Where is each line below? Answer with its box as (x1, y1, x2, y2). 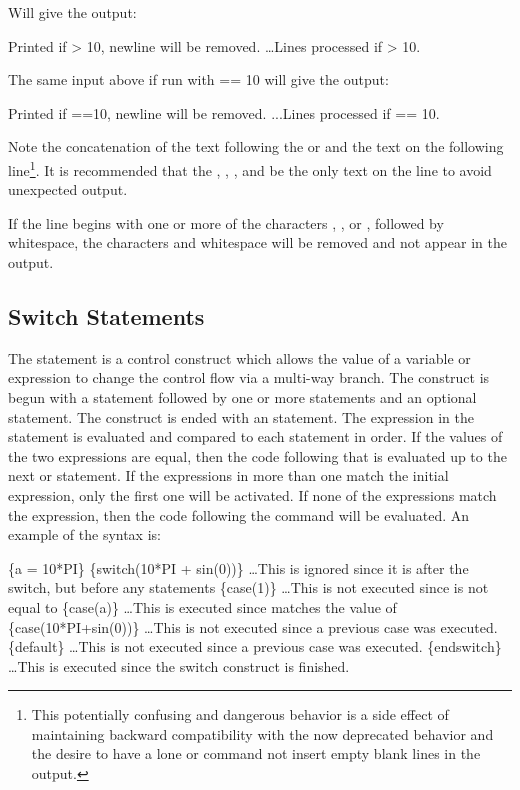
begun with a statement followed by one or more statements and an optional (8, 386, 477, 407)
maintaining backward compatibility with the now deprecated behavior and (31, 723, 494, 744)
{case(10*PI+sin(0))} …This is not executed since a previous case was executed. (8, 616, 498, 637)
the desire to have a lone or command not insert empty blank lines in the (31, 743, 481, 764)
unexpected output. (8, 179, 128, 200)
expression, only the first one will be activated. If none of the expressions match (8, 484, 497, 505)
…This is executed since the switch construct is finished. (8, 655, 350, 676)
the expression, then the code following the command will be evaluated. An (8, 504, 470, 525)
